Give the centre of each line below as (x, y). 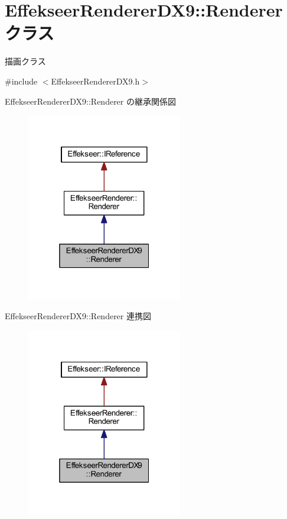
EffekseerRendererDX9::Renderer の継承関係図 (90, 101)
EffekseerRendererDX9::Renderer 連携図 (78, 316)
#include (21, 81)
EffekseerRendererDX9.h (95, 81)
